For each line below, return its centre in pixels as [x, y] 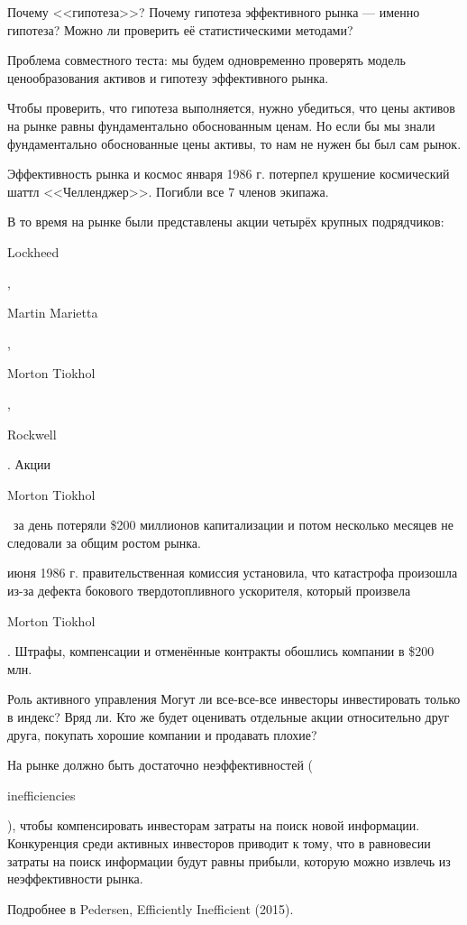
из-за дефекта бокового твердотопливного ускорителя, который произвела [209, 591]
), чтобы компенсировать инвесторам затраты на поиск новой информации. [214, 825]
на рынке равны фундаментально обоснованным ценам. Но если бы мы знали [221, 125]
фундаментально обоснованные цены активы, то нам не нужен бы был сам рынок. [234, 143]
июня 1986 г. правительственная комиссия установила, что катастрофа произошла [233, 573]
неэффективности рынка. [75, 879]
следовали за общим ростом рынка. [104, 542]
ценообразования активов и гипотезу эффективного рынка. [168, 77]
